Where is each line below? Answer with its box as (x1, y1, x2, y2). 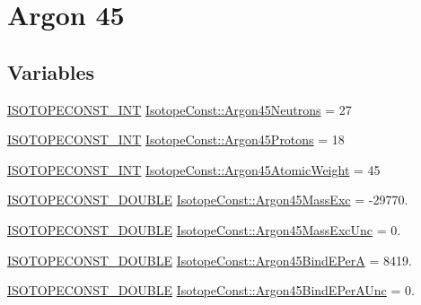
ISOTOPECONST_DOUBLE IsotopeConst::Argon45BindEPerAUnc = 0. (7, 281, 415, 300)
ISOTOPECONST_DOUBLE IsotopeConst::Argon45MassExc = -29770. (7, 190, 408, 209)
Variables (7, 57, 95, 85)
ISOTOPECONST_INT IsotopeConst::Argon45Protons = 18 (7, 130, 345, 149)
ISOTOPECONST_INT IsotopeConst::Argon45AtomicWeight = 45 (7, 160, 381, 179)
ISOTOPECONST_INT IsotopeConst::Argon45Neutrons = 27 (7, 100, 352, 118)
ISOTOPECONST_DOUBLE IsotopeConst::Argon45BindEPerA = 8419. (7, 250, 412, 269)
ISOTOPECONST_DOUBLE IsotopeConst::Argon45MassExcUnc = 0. (7, 220, 401, 239)
